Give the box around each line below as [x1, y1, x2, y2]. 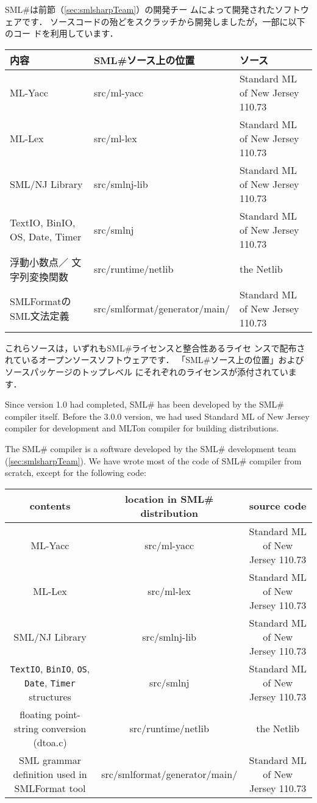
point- [55, 707, 80, 721]
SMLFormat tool [14, 780, 86, 795]
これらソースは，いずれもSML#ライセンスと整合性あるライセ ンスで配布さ [5, 341, 305, 354]
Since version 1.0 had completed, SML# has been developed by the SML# [5, 398, 284, 411]
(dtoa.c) [33, 735, 67, 749]
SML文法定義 [10, 309, 69, 323]
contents [29, 499, 71, 513]
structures [29, 689, 71, 704]
